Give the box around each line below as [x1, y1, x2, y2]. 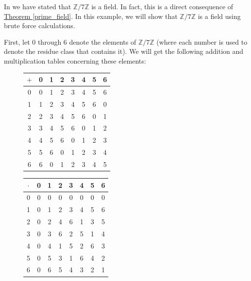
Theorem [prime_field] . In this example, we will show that [4, 11, 178, 21]
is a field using [198, 11, 241, 21]
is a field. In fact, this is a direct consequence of [91, 1, 234, 11]
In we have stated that [4, 1, 71, 11]
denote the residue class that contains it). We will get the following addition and [4, 46, 244, 56]
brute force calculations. [4, 20, 75, 31]
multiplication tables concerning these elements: [4, 55, 146, 66]
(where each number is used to [156, 36, 248, 47]
